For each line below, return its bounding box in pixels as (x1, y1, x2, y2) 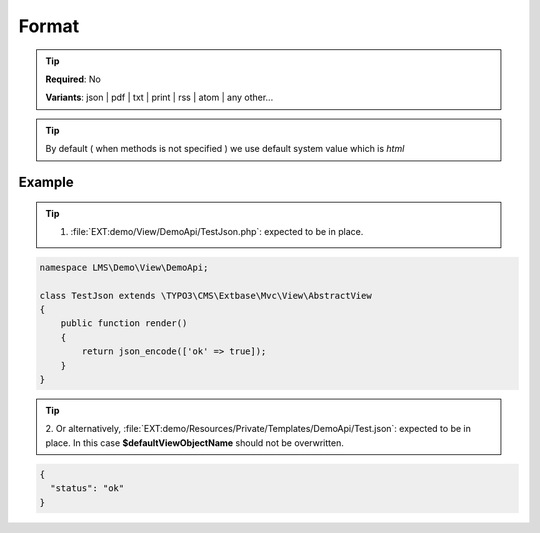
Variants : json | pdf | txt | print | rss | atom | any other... (45, 91, 274, 104)
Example (18, 173, 74, 190)
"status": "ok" (50, 483, 125, 494)
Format (18, 15, 80, 37)
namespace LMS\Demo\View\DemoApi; (39, 261, 209, 273)
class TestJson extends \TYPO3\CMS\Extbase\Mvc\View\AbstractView (39, 290, 372, 301)
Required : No (45, 73, 102, 85)
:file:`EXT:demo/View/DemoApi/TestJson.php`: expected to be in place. (70, 225, 364, 237)
